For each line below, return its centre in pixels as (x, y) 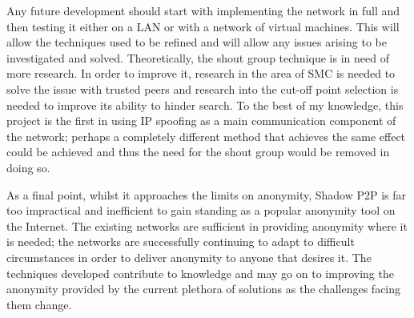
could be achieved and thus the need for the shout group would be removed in (198, 152)
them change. (39, 304)
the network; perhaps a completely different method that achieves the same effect (206, 136)
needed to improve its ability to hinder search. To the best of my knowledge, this (205, 105)
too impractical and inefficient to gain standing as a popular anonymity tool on (201, 210)
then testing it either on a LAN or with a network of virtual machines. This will (203, 26)
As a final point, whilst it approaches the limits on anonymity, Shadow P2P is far (207, 194)
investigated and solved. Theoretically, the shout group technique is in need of (198, 57)
